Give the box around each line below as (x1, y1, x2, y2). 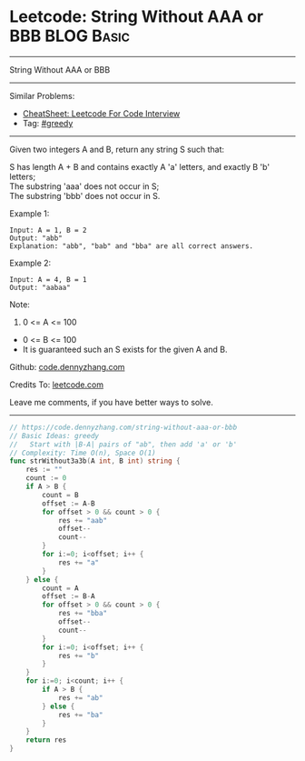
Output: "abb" (9, 234, 64, 243)
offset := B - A (42, 592, 95, 601)
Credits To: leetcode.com (9, 379, 104, 390)
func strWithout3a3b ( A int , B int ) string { (9, 456, 181, 466)
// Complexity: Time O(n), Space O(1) (9, 448, 156, 457)
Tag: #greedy (22, 117, 74, 128)
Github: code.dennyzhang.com (9, 361, 125, 372)
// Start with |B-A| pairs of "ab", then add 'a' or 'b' (9, 439, 238, 449)
